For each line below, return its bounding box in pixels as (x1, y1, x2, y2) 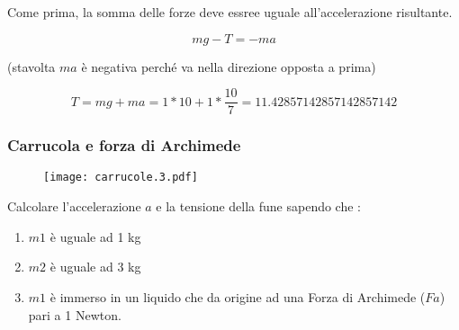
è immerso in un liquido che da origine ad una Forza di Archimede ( (49, 287, 426, 306)
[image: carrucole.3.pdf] (43, 171, 198, 184)
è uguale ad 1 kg (49, 227, 141, 245)
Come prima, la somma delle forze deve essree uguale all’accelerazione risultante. (7, 3, 453, 21)
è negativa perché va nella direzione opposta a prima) (81, 57, 376, 76)
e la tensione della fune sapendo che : (156, 197, 361, 216)
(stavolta (7, 57, 56, 76)
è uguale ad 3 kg (49, 257, 141, 276)
